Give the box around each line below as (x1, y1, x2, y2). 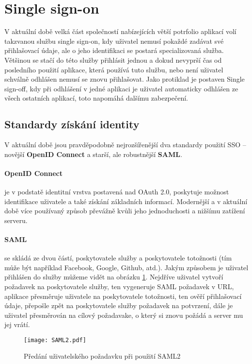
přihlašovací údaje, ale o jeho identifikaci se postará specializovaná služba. (4, 45, 224, 55)
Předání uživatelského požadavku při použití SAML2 (24, 350, 181, 361)
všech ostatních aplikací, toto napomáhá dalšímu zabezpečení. (4, 93, 189, 103)
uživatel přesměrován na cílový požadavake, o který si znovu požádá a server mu (4, 310, 243, 320)
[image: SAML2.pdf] (24, 336, 86, 344)
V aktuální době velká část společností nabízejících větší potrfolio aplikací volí (4, 26, 236, 36)
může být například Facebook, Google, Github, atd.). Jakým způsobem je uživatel (4, 262, 249, 272)
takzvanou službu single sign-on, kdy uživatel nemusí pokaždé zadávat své (4, 35, 224, 46)
